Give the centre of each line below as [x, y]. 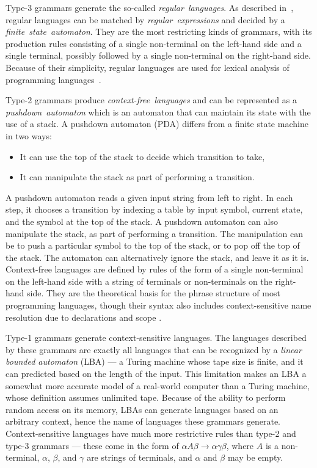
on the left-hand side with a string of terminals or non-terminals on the [139, 281]
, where [240, 445]
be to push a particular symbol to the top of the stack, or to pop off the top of [153, 245]
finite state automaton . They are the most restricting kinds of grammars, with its [159, 31]
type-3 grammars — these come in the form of [92, 445]
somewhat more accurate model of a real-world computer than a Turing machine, [158, 385]
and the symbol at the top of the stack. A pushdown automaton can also [142, 221]
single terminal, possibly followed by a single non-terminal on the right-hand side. [158, 55]
